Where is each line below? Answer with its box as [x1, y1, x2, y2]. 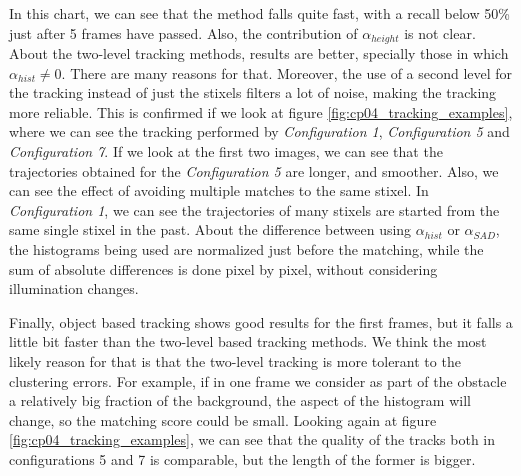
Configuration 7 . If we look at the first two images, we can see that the [9, 141, 443, 162]
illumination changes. [9, 278, 139, 299]
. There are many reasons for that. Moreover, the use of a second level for [61, 62, 513, 83]
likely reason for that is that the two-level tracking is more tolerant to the [9, 350, 461, 371]
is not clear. [404, 22, 476, 43]
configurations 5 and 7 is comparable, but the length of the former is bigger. [9, 448, 476, 469]
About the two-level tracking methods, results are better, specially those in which [9, 43, 509, 64]
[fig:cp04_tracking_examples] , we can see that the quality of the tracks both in [9, 429, 496, 450]
